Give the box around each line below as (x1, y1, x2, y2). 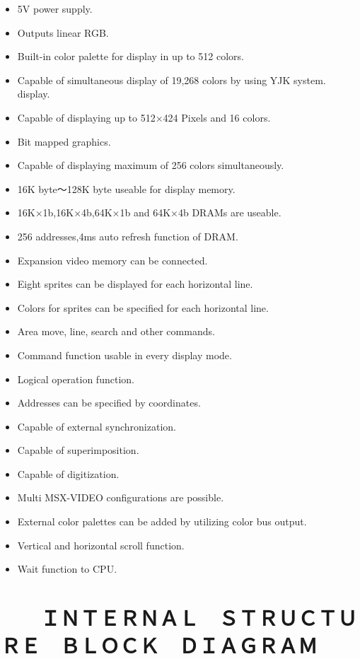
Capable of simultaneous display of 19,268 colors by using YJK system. (17, 72, 326, 87)
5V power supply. (17, 1, 93, 16)
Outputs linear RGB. (17, 25, 109, 40)
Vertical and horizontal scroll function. (17, 537, 185, 552)
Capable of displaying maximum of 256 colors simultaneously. (17, 158, 284, 173)
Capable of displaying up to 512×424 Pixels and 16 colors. (17, 110, 271, 124)
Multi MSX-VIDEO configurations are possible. (17, 490, 224, 505)
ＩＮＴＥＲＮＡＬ (40, 603, 199, 632)
